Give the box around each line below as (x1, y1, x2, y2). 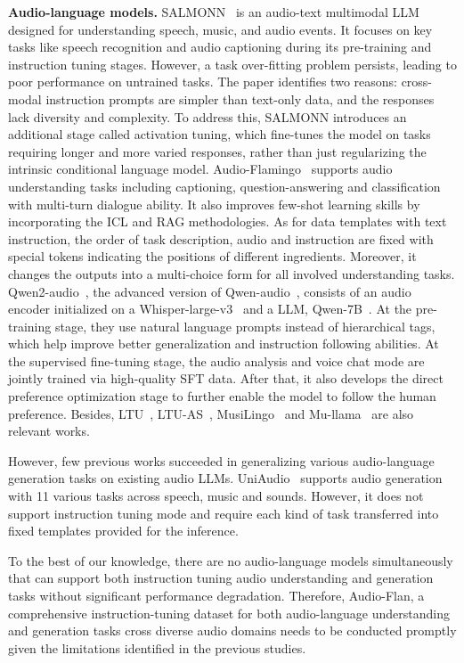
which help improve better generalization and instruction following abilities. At (8, 334, 439, 353)
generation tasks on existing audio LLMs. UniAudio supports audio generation (8, 469, 443, 487)
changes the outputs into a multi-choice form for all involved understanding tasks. (8, 264, 455, 282)
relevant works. (8, 422, 90, 440)
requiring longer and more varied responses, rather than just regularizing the (8, 142, 427, 160)
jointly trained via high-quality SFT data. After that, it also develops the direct (8, 369, 444, 388)
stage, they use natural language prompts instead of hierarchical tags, (54, 316, 436, 335)
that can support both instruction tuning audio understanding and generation (8, 569, 434, 587)
